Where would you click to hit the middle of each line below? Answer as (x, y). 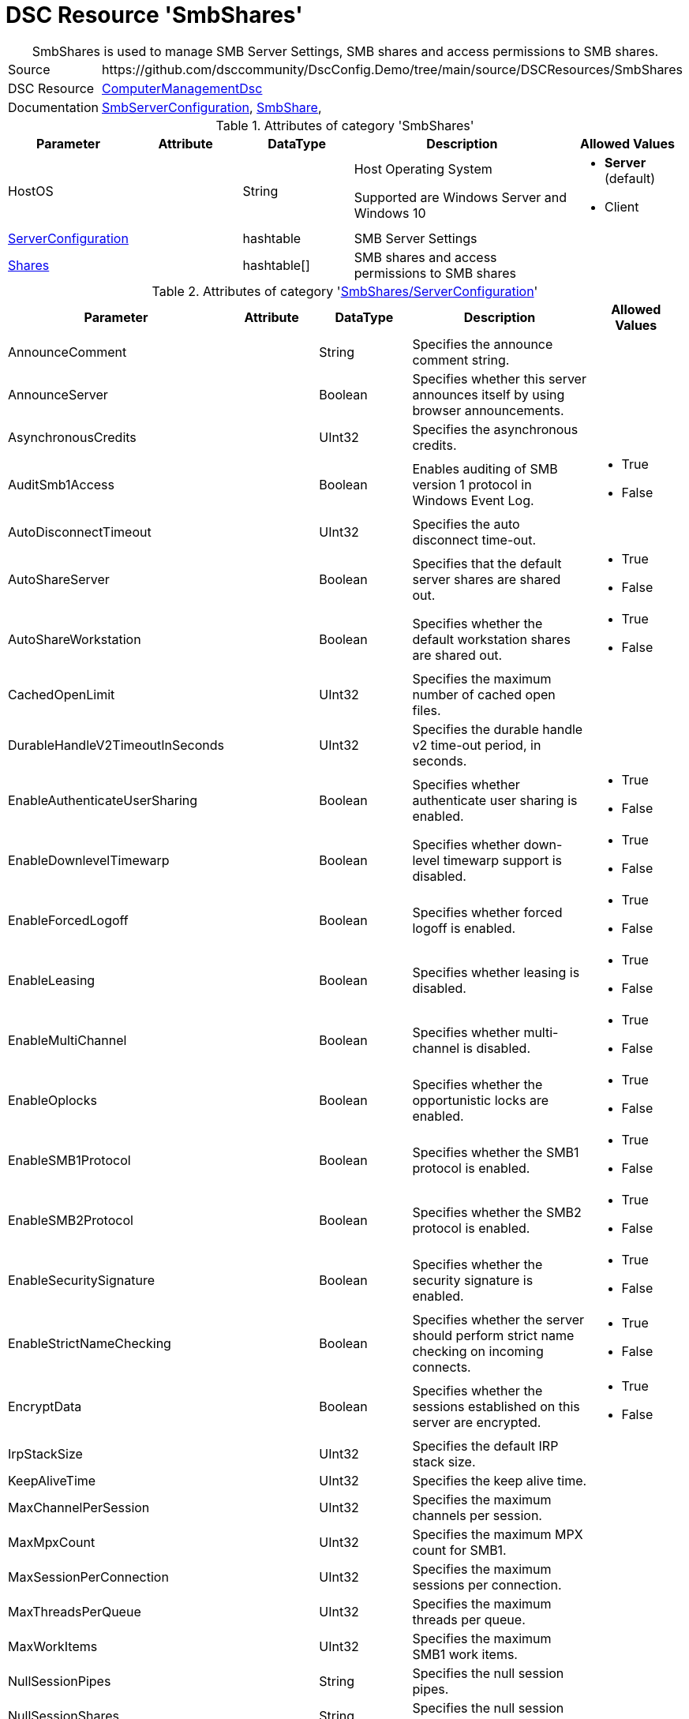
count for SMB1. (459, 1550)
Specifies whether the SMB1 (496, 1152)
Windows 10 (390, 213)
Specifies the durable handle (498, 729)
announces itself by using (489, 394)
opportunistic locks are (481, 1100)
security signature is (473, 1280)
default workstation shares (491, 639)
